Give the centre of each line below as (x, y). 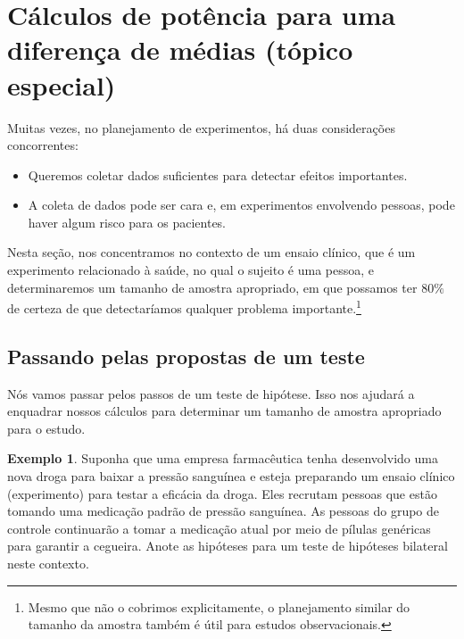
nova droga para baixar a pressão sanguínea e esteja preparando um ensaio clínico (231, 476)
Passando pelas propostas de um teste (186, 356)
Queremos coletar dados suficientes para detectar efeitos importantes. (218, 174)
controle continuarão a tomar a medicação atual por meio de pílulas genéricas (219, 528)
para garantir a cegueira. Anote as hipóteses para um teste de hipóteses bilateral (228, 546)
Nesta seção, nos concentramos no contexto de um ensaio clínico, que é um (211, 252)
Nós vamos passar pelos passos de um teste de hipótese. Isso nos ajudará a (211, 393)
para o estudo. (46, 428)
